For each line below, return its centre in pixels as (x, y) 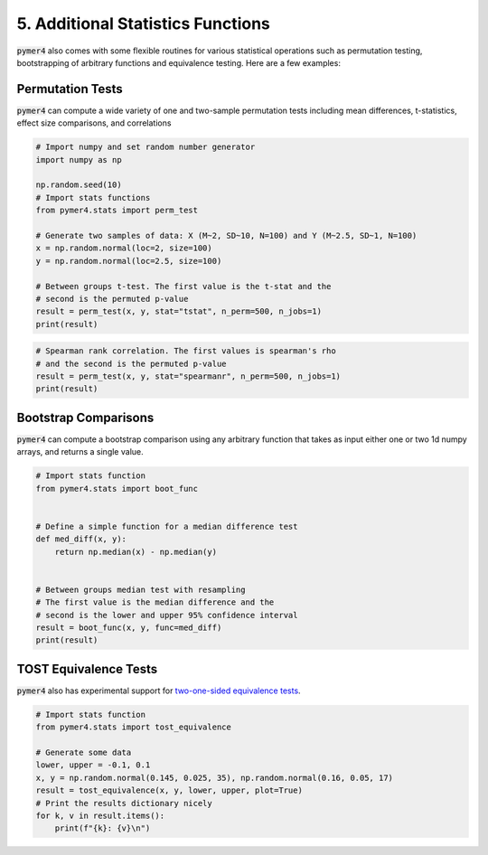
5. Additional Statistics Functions (144, 23)
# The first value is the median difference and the (155, 602)
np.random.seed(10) (79, 185)
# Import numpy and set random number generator (145, 147)
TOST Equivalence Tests (87, 669)
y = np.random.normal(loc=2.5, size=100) (129, 261)
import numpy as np (79, 160)
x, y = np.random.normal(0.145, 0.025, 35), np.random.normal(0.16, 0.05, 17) (214, 778)
